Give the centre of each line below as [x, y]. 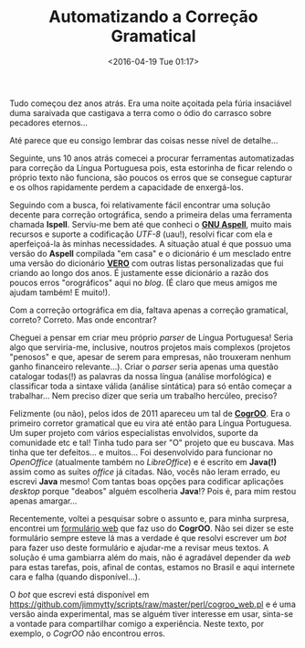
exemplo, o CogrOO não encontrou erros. [88, 633]
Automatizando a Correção [153, 17]
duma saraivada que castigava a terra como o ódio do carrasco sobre [141, 112]
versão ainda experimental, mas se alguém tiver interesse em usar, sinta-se [152, 613]
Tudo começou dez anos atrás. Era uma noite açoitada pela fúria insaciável [151, 103]
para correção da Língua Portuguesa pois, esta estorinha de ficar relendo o [151, 167]
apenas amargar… [43, 501]
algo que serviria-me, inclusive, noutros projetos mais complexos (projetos [150, 347]
